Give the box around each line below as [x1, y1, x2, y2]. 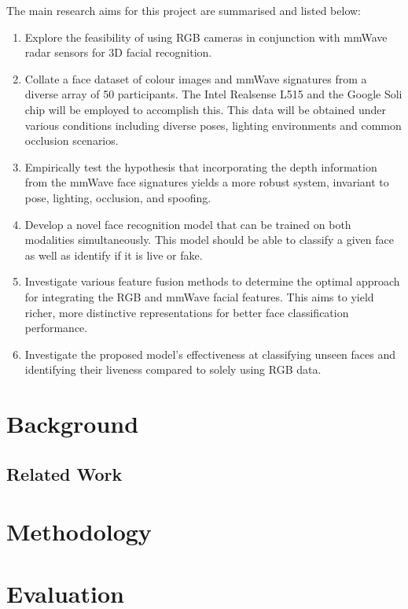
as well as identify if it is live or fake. [24, 246, 203, 263]
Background [6, 408, 139, 440]
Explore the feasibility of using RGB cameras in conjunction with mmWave [24, 28, 388, 45]
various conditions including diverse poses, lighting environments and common [24, 116, 402, 133]
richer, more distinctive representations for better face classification [24, 304, 349, 320]
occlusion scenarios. [24, 132, 119, 149]
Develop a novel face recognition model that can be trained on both [24, 216, 351, 232]
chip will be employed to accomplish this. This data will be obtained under [24, 101, 386, 117]
